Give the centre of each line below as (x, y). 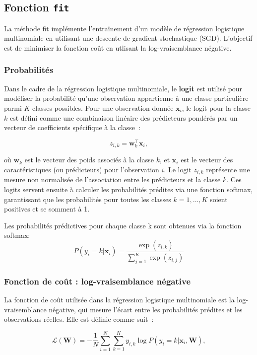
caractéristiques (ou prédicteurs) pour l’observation (82, 169)
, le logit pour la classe (216, 107)
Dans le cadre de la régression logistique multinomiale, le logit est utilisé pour (123, 88)
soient (219, 199)
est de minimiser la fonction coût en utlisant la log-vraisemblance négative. (118, 47)
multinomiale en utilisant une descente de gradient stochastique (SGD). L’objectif (128, 38)
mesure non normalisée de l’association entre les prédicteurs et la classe (112, 179)
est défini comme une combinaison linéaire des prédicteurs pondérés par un (124, 117)
